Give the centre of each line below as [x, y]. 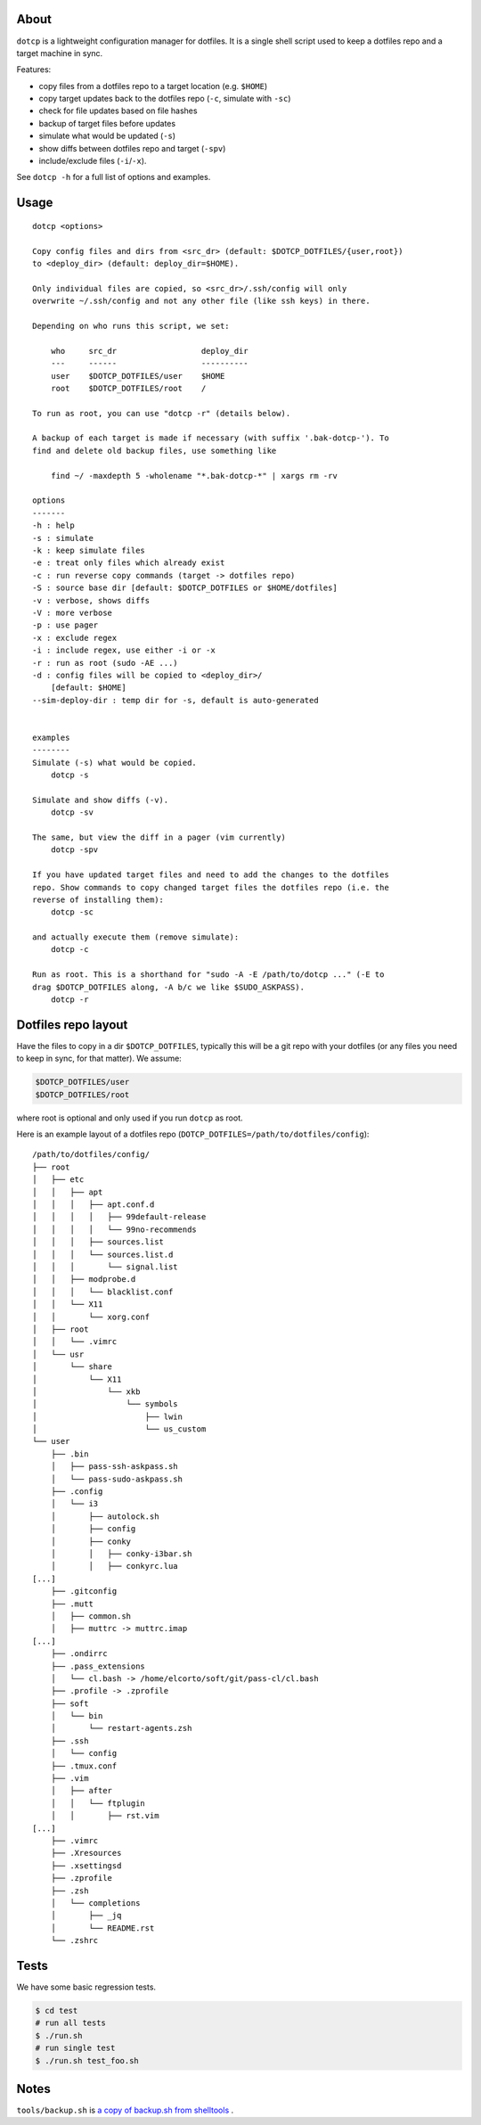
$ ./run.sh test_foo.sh [87, 2060]
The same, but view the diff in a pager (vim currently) [159, 837]
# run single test [75, 2048]
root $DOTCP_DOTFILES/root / [128, 388]
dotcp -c [69, 950]
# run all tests [71, 2023]
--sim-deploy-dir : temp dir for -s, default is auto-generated [176, 700]
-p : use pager [65, 625]
